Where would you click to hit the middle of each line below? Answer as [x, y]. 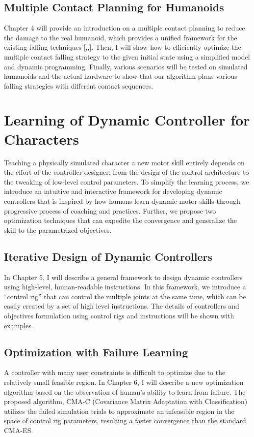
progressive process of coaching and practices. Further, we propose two [110, 210]
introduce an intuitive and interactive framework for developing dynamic [113, 191]
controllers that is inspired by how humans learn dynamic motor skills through [122, 201]
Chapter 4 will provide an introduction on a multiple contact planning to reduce [125, 28]
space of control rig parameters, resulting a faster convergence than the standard [125, 421]
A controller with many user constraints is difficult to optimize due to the [115, 372]
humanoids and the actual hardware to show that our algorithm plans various [121, 76]
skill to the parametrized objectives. [58, 230]
